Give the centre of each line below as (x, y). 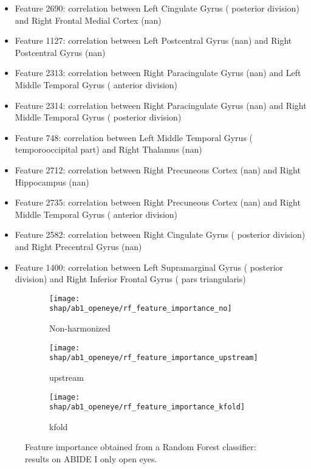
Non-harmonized (80, 328)
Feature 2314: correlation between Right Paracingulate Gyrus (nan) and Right (161, 105)
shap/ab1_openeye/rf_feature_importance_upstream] (154, 358)
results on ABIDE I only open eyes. (91, 459)
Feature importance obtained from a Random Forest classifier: (141, 447)
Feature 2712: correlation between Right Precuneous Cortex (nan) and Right (158, 169)
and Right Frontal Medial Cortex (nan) (88, 20)
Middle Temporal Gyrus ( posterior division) (98, 117)
